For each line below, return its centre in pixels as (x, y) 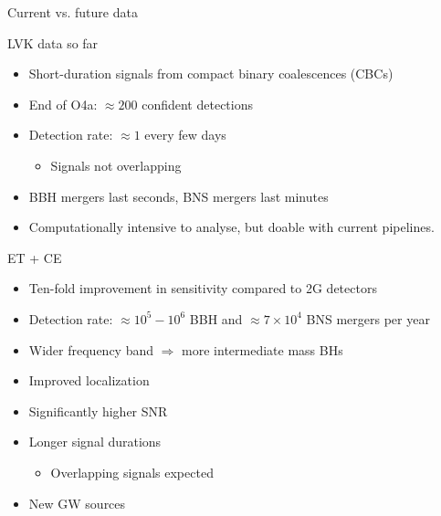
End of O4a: (63, 104)
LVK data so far (53, 42)
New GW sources (77, 503)
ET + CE (35, 257)
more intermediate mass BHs (262, 349)
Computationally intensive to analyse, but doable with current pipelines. (231, 227)
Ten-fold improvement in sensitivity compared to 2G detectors (203, 288)
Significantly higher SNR (98, 411)
